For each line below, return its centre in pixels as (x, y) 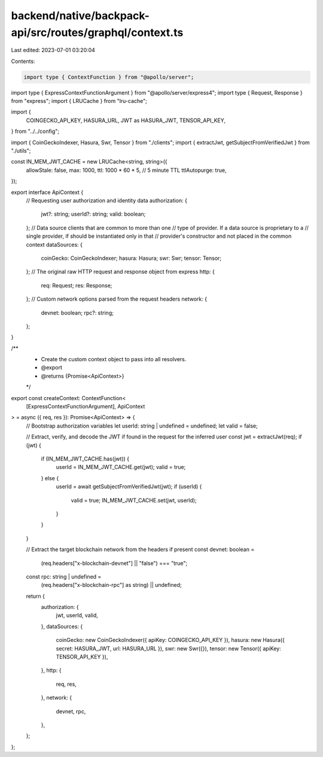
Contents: (23, 61)
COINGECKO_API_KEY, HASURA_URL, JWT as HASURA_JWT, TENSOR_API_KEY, (126, 120)
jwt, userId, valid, (77, 615)
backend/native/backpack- (80, 16)
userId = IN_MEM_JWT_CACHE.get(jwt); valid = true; (121, 467)
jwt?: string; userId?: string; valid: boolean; (93, 214)
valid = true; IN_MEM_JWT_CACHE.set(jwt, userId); (134, 500)
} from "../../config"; (35, 131)
